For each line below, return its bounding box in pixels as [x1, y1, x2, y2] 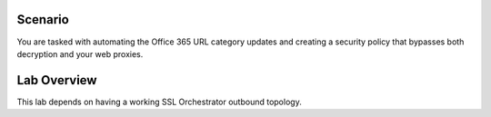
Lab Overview [16, 73, 97, 88]
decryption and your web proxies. [16, 48, 144, 59]
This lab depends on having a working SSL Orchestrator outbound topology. [16, 96, 302, 107]
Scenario [16, 12, 70, 27]
